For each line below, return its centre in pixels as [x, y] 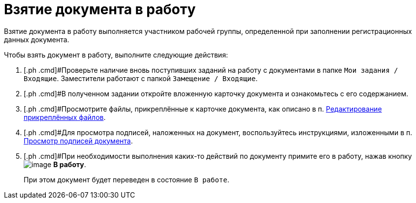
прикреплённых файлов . [65, 117]
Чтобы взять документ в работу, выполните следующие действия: [116, 55]
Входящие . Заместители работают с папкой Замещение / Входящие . [141, 78]
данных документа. [37, 39]
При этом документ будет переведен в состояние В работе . [127, 179]
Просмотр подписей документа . [78, 141]
